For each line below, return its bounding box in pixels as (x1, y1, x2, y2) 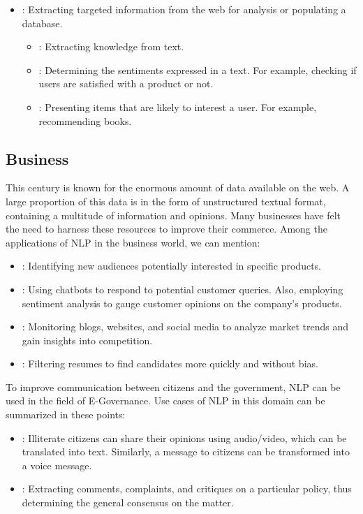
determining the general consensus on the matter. (22, 495, 234, 510)
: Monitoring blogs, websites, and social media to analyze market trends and (22, 319, 348, 334)
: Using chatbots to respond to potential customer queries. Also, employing (22, 281, 343, 296)
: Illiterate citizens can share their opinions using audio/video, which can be (22, 430, 347, 445)
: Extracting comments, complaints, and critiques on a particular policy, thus (22, 481, 352, 496)
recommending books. (38, 113, 132, 128)
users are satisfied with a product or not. (38, 76, 214, 91)
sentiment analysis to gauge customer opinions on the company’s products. (22, 295, 342, 310)
